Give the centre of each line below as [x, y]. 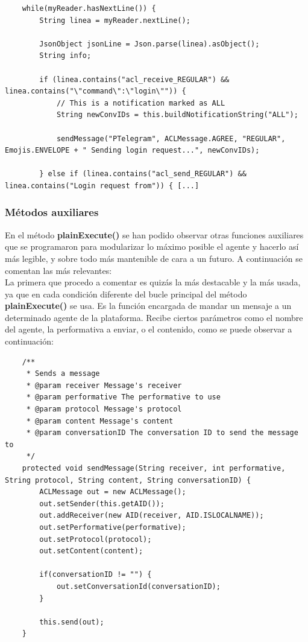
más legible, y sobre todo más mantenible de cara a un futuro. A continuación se [154, 258]
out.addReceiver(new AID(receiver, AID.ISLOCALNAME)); [152, 516]
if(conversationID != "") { [96, 575]
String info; [65, 56]
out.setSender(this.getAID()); [102, 504]
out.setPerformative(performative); [113, 527]
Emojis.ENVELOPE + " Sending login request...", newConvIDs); [132, 151]
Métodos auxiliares [52, 212]
